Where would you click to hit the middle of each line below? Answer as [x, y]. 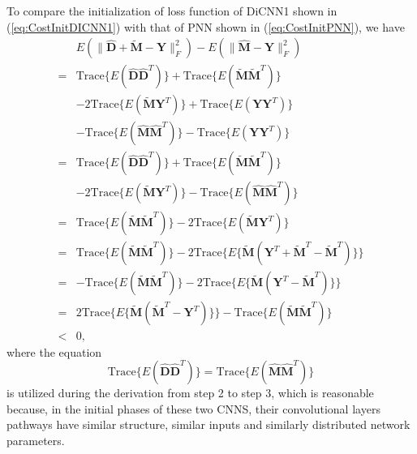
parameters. [36, 440]
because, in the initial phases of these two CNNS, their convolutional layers [193, 408]
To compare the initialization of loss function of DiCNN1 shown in [172, 11]
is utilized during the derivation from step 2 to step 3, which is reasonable [190, 393]
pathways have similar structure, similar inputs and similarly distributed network [208, 424]
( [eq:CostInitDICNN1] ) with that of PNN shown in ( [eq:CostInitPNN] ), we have [206, 26]
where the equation [54, 351]
